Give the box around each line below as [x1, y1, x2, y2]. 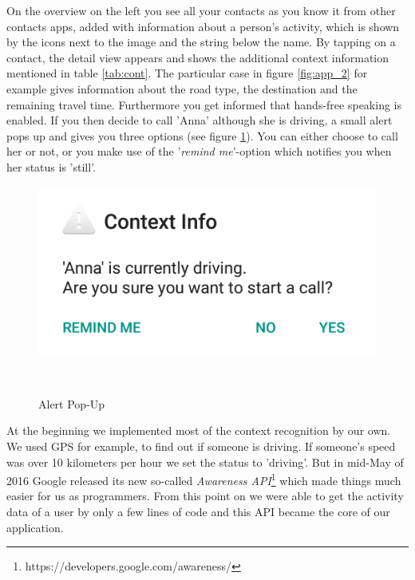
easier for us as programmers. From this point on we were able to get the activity [6, 487, 404, 504]
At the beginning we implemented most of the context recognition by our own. [6, 422, 391, 439]
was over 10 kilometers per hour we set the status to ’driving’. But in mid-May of [6, 453, 404, 470]
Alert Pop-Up [38, 395, 105, 412]
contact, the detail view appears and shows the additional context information [6, 49, 389, 65]
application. [6, 519, 64, 535]
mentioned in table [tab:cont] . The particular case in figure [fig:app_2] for [6, 65, 368, 81]
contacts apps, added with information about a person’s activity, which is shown [6, 18, 400, 34]
